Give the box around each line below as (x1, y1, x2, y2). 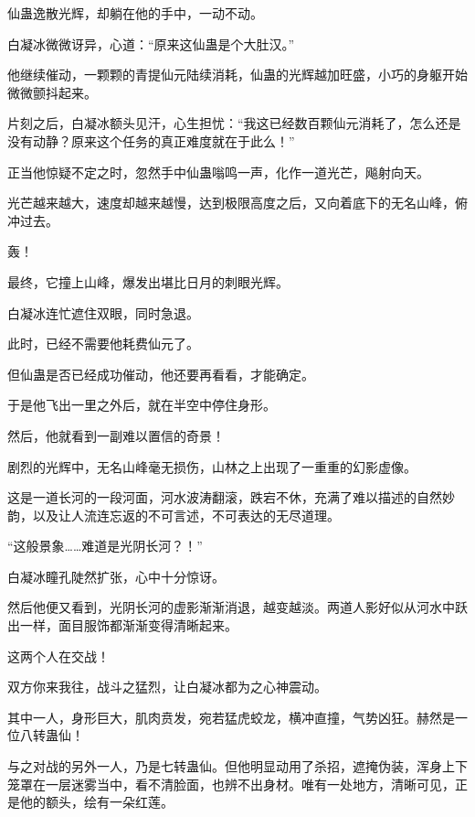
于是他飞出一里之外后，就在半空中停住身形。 (7, 395, 276, 414)
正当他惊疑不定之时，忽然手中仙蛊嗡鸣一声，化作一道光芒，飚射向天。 (7, 162, 429, 181)
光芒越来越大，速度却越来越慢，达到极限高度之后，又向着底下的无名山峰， (7, 193, 455, 212)
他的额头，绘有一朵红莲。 (19, 792, 174, 812)
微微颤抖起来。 (7, 82, 97, 102)
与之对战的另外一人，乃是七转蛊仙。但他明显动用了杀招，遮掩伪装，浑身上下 (7, 757, 468, 776)
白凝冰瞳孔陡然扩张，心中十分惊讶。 (7, 566, 225, 586)
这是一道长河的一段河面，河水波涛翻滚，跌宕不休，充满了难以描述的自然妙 (7, 488, 455, 507)
